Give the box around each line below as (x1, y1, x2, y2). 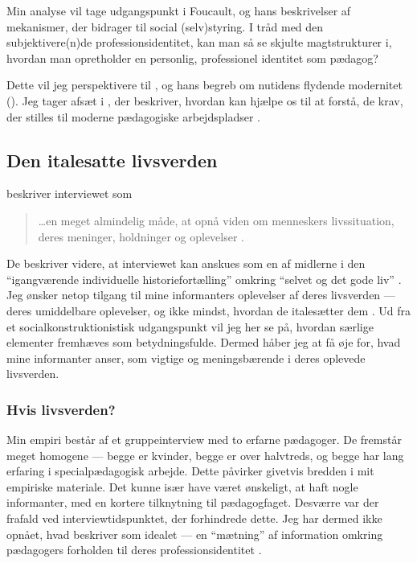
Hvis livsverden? (6, 399, 116, 419)
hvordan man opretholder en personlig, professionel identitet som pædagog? (6, 49, 378, 66)
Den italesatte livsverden (6, 147, 218, 172)
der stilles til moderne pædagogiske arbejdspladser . (6, 108, 260, 125)
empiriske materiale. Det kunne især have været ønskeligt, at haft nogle (6, 478, 358, 495)
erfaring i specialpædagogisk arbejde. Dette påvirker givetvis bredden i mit (6, 462, 374, 479)
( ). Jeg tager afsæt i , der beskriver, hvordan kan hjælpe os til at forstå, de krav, (6, 92, 403, 109)
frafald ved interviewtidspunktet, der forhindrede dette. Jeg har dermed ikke (6, 510, 382, 527)
